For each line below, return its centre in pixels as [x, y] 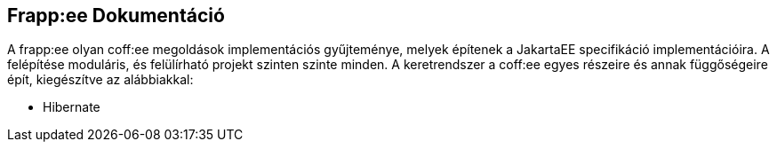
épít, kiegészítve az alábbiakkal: [100, 80]
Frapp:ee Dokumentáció [116, 16]
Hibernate [72, 107]
